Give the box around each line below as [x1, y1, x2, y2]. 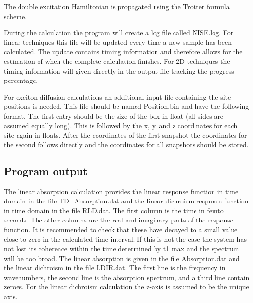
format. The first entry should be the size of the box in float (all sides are [4, 110, 224, 121]
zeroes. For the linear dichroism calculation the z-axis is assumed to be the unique [4, 282, 249, 292]
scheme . [4, 11, 27, 21]
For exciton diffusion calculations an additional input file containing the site [4, 91, 231, 101]
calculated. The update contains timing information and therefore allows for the [4, 46, 243, 57]
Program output [4, 163, 88, 178]
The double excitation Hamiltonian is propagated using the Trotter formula [4, 1, 230, 11]
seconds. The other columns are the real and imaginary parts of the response [4, 215, 234, 225]
